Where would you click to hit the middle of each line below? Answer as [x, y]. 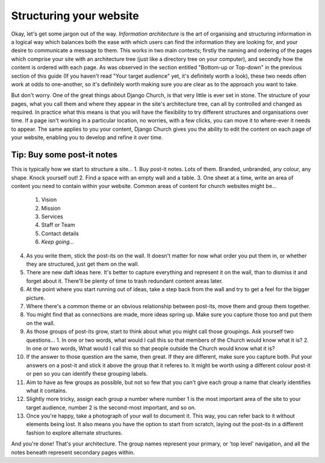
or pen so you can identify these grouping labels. [87, 374]
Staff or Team [58, 225]
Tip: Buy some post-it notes [64, 155]
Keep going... [58, 242]
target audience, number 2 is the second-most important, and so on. [111, 408]
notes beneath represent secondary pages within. [73, 452]
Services [52, 216]
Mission [51, 208]
